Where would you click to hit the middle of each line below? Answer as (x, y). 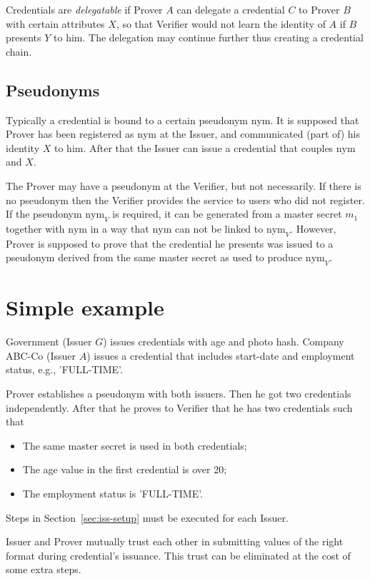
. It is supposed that (315, 120)
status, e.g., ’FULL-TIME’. (64, 369)
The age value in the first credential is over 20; (125, 469)
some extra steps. (44, 569)
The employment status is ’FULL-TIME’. (113, 493)
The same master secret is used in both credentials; (135, 445)
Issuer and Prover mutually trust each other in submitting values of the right (175, 541)
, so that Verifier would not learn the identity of (221, 23)
